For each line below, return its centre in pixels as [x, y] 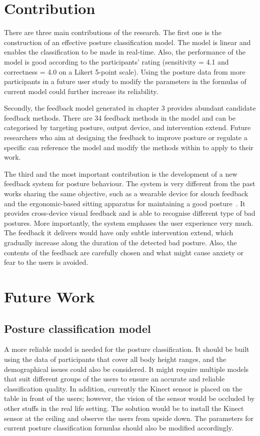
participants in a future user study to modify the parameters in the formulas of [125, 81]
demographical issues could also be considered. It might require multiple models [126, 369]
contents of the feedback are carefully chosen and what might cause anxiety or [124, 252]
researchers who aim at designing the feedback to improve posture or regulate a [126, 137]
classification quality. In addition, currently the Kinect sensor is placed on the [123, 388]
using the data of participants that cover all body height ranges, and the [115, 359]
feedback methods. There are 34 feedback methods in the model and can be [120, 117]
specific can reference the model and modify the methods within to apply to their [129, 147]
